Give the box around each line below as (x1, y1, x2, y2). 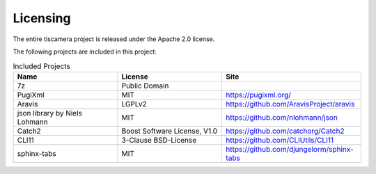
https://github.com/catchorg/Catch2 (226, 126, 345, 136)
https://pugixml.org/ (226, 90, 292, 100)
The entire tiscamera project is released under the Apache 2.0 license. (13, 35, 215, 43)
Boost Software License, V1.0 (121, 126, 218, 136)
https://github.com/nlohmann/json (226, 112, 338, 122)
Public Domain (121, 81, 169, 90)
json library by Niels (17, 108, 83, 118)
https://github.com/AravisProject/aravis (226, 99, 355, 109)
